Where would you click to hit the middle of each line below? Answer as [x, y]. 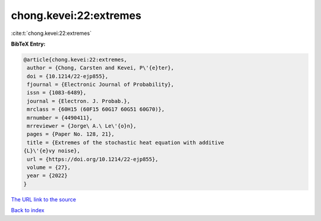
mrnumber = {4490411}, [60, 118]
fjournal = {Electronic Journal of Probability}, [101, 85]
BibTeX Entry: [28, 44]
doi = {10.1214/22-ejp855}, [68, 76]
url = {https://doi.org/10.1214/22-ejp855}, [93, 159]
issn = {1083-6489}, [57, 93]
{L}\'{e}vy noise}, [52, 151]
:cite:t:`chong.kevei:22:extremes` [51, 33]
